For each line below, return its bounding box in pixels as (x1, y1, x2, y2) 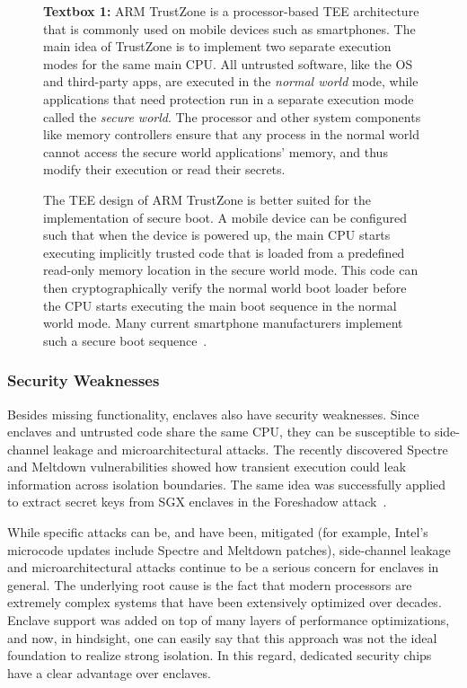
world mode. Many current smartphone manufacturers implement (43, 313, 403, 332)
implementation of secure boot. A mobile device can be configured (43, 207, 407, 226)
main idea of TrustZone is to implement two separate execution (43, 37, 392, 56)
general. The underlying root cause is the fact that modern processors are (7, 575, 412, 594)
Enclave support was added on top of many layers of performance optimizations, (7, 611, 450, 630)
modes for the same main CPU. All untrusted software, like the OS (43, 54, 413, 73)
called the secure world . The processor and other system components (43, 107, 421, 126)
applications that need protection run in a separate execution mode (43, 89, 414, 108)
